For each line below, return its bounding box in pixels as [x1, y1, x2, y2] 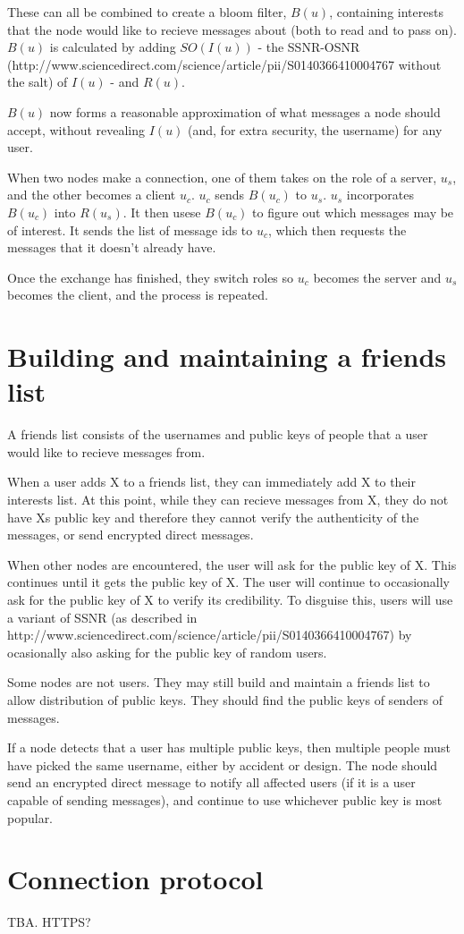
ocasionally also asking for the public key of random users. [7, 642, 327, 661]
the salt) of [7, 72, 68, 91]
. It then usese [122, 202, 201, 221]
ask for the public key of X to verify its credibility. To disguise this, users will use [7, 590, 453, 608]
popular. [7, 808, 54, 827]
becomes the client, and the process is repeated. [7, 285, 269, 304]
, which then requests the [268, 220, 407, 239]
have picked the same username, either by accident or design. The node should [7, 755, 438, 774]
